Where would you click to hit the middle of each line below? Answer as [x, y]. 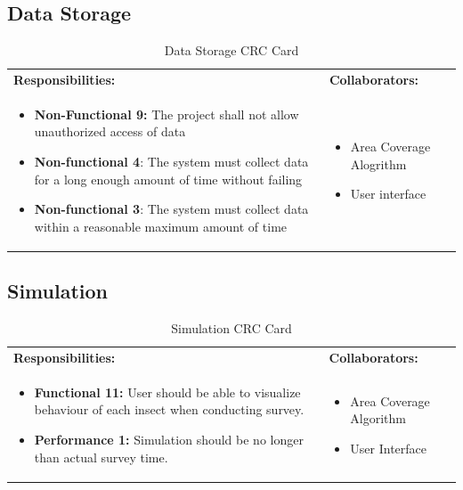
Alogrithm [378, 163]
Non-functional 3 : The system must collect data [171, 209]
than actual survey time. [101, 457]
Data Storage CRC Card [231, 50]
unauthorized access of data [110, 131]
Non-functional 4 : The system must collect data [171, 162]
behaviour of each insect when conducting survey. [169, 409]
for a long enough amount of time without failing [168, 179]
